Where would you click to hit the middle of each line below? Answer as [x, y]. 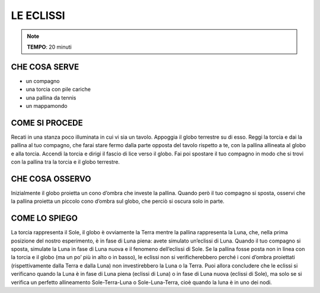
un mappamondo [47, 106]
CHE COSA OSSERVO [51, 179]
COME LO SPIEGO [44, 219]
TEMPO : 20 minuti [49, 47]
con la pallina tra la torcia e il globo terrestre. [65, 162]
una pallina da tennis [51, 97]
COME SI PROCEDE [47, 122]
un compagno [43, 81]
